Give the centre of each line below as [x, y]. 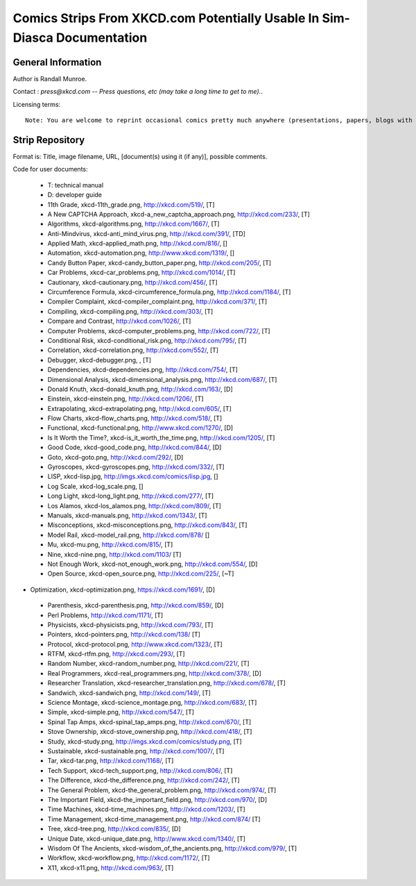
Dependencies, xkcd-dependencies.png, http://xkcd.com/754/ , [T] [143, 370]
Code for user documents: [50, 169]
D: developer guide [75, 195]
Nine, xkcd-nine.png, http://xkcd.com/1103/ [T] [114, 554]
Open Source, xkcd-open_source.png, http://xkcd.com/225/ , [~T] [141, 574]
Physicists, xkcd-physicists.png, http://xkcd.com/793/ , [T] [130, 624]
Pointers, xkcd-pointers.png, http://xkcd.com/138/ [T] [124, 635]
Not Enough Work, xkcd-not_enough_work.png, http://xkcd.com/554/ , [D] [153, 564]
